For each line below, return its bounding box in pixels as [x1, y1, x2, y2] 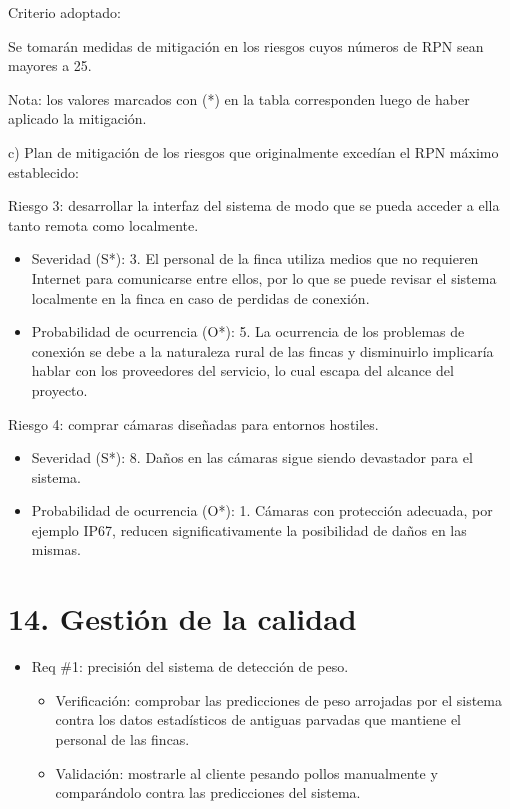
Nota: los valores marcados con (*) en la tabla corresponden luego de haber [8, 88, 470, 109]
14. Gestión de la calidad [8, 598, 357, 639]
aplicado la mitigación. [8, 108, 147, 129]
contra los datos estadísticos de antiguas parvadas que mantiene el [55, 709, 462, 730]
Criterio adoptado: [8, 2, 121, 22]
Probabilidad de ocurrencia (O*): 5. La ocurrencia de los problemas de [31, 321, 465, 342]
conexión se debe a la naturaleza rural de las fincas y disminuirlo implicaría [31, 340, 494, 361]
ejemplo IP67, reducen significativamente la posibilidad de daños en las [31, 519, 467, 540]
